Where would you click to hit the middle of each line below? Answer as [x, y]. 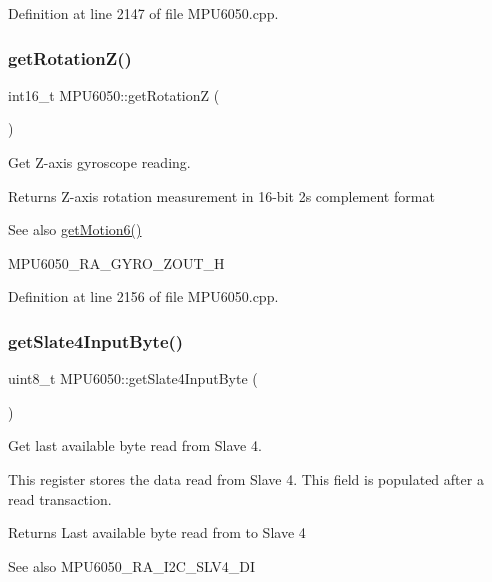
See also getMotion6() [75, 229]
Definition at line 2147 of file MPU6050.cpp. [143, 13]
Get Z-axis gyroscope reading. [99, 162]
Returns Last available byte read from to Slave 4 [157, 532]
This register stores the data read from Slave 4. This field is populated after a [246, 478]
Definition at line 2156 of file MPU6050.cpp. [143, 296]
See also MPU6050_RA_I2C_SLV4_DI [132, 565]
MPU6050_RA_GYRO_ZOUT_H [116, 262]
